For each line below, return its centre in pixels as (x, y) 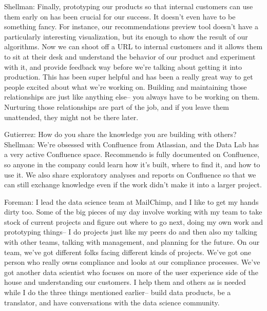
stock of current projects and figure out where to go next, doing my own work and (133, 221)
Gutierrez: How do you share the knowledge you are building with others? (120, 134)
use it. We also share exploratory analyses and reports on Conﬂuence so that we (130, 174)
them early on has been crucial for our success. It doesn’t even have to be (120, 16)
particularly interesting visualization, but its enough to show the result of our (126, 36)
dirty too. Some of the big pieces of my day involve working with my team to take (133, 212)
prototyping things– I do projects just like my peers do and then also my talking (131, 232)
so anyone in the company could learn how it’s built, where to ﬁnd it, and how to (132, 164)
